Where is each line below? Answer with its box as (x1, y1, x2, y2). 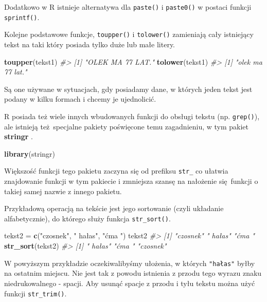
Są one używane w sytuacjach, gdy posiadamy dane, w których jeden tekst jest (4, 83, 253, 94)
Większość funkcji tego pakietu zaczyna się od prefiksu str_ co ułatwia (4, 165, 228, 176)
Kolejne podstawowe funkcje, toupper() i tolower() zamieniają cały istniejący (4, 29, 254, 40)
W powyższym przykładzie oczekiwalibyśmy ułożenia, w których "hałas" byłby (4, 257, 255, 268)
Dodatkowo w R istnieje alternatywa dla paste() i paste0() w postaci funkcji (4, 2, 252, 12)
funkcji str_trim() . (4, 288, 67, 298)
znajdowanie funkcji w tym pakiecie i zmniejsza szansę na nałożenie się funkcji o (4, 176, 258, 186)
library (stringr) (4, 148, 55, 159)
